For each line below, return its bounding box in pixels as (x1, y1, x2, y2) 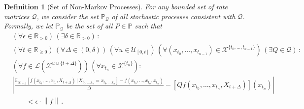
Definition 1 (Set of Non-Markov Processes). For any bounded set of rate (4, 1, 228, 11)
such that (135, 21, 162, 31)
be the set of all (66, 21, 113, 31)
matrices (4, 11, 30, 21)
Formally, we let (4, 21, 53, 31)
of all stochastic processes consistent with (111, 11, 236, 21)
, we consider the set (36, 11, 99, 21)
